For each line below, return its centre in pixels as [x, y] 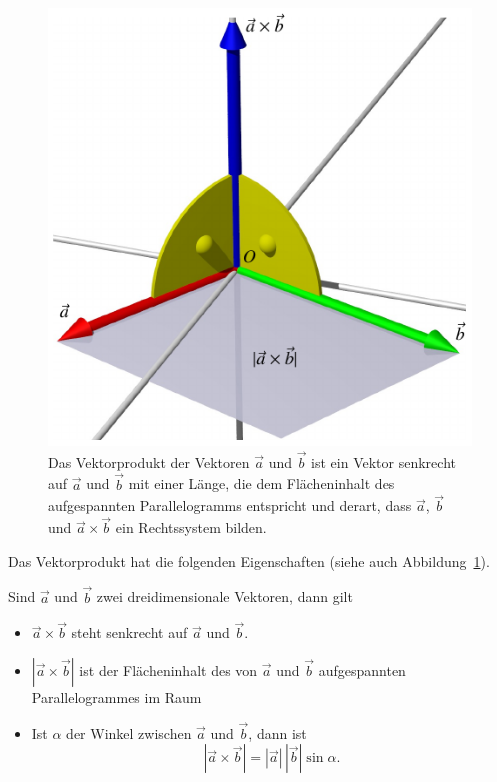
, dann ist [277, 732]
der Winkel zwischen [129, 732]
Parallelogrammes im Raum [116, 696]
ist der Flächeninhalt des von [168, 669]
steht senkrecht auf [129, 632]
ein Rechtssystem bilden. [191, 527]
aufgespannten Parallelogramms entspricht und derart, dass [230, 505]
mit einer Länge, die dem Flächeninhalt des [261, 483]
